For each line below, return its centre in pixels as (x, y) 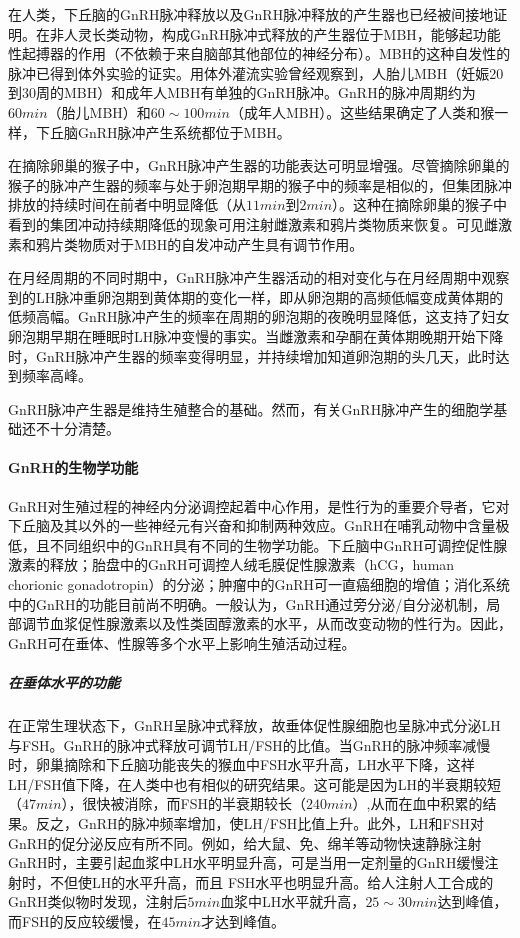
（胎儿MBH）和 (99, 111)
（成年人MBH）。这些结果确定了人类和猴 (362, 111)
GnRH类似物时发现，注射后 (98, 901)
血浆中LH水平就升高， (293, 901)
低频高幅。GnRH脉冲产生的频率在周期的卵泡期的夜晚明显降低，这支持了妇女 (259, 316)
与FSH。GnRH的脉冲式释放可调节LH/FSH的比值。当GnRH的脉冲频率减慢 (249, 744)
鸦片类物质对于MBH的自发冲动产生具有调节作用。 (199, 243)
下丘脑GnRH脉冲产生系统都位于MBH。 (163, 131)
